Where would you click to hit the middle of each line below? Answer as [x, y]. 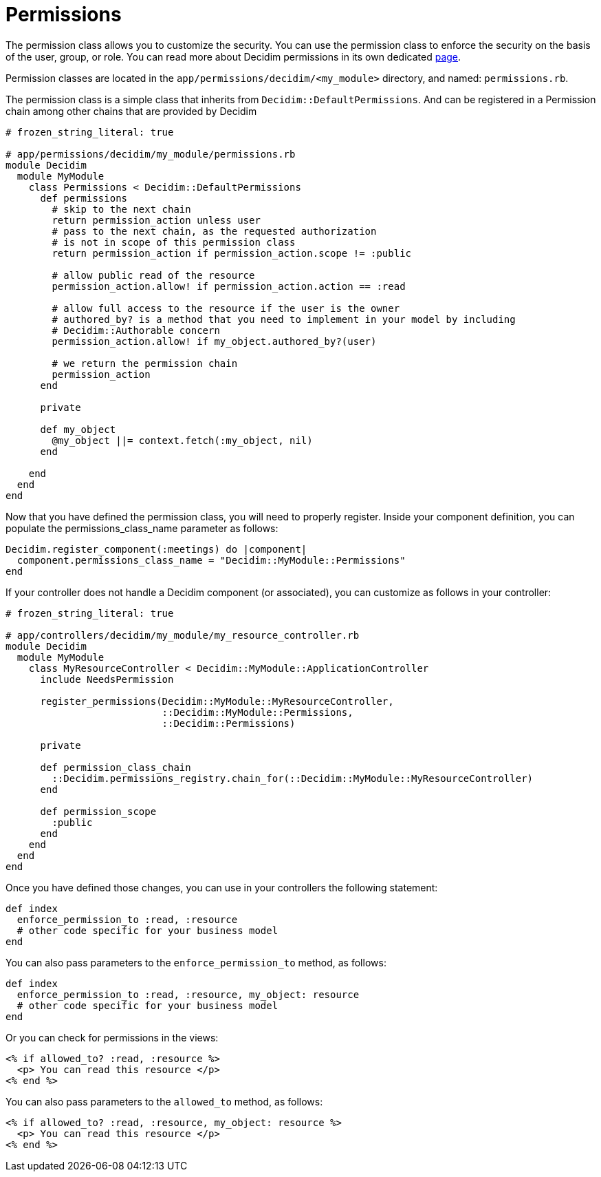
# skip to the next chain [121, 209]
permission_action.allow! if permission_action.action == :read [229, 286]
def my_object [78, 429]
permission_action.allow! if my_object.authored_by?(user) [214, 341]
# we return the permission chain [145, 363]
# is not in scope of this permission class [174, 242]
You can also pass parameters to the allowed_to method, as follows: [164, 1101]
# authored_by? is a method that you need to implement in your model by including [284, 319]
